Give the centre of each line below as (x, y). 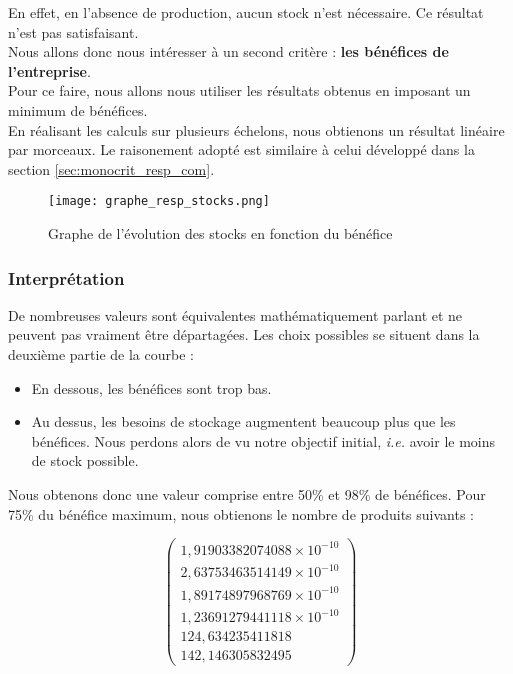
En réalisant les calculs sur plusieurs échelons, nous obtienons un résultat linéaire (256, 129)
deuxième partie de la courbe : (101, 354)
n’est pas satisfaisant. (73, 31)
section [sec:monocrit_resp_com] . (111, 168)
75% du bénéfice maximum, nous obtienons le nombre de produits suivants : (241, 513)
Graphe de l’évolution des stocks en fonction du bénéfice (220, 233)
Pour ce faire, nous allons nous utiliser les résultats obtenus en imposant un (239, 90)
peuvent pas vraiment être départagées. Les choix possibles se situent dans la (244, 334)
